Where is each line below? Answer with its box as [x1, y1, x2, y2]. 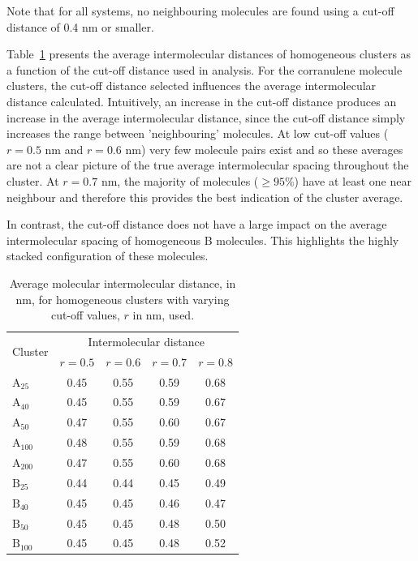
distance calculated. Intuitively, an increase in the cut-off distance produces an [6, 92, 397, 109]
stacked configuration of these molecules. [6, 247, 209, 264]
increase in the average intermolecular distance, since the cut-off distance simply [6, 109, 406, 126]
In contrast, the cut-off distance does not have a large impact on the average [6, 216, 387, 233]
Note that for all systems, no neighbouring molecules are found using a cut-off [6, 2, 394, 19]
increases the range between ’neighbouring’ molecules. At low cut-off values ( [6, 125, 389, 142]
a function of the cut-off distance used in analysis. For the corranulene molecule [6, 61, 403, 78]
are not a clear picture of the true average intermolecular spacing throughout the [6, 156, 409, 173]
